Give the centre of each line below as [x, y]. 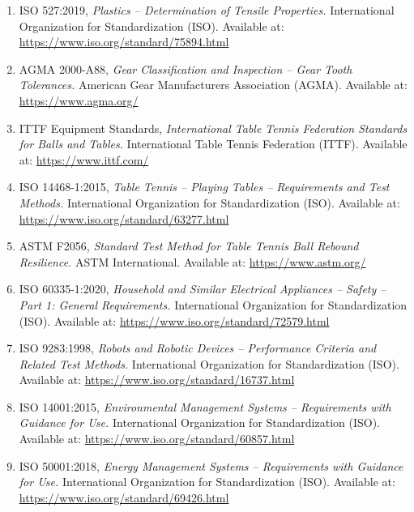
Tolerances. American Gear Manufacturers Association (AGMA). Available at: [213, 85]
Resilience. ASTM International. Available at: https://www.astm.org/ [192, 261]
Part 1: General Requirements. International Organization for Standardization [213, 304]
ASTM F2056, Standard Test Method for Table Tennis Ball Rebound [189, 246]
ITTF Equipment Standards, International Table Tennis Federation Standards [213, 128]
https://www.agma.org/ [79, 100]
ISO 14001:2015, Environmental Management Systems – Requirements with [205, 406]
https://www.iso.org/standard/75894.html [124, 42]
